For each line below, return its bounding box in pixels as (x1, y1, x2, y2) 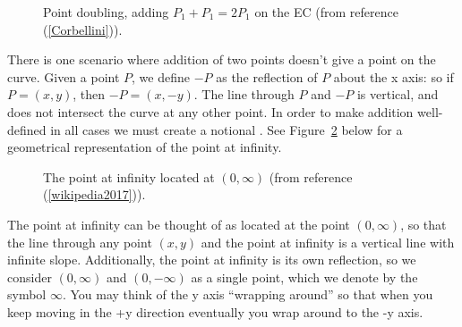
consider (7, 267, 52, 286)
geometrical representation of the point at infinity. (7, 138, 282, 156)
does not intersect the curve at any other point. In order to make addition (7, 102, 414, 121)
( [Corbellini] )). (43, 20, 123, 38)
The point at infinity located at (43, 167, 215, 186)
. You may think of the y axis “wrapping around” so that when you (62, 285, 433, 304)
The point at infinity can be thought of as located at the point (7, 214, 350, 233)
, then (73, 85, 106, 104)
